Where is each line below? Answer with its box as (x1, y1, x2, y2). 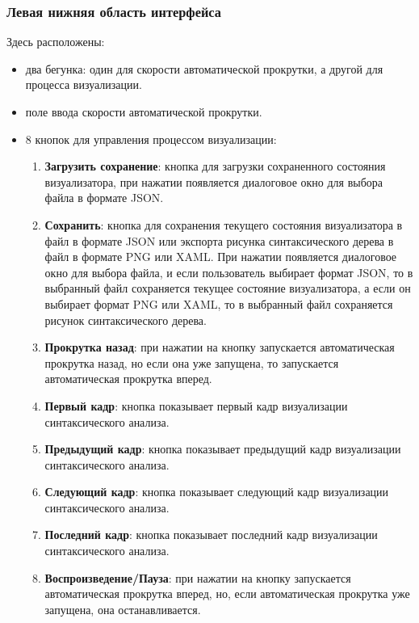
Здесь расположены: (6, 33, 105, 50)
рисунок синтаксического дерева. (44, 311, 207, 328)
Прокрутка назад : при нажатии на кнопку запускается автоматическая (44, 339, 395, 356)
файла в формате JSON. (44, 189, 164, 206)
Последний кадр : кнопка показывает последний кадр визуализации (44, 526, 378, 543)
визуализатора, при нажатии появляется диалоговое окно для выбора (44, 173, 383, 190)
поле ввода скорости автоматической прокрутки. (25, 103, 262, 120)
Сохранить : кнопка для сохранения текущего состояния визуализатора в (44, 216, 403, 233)
